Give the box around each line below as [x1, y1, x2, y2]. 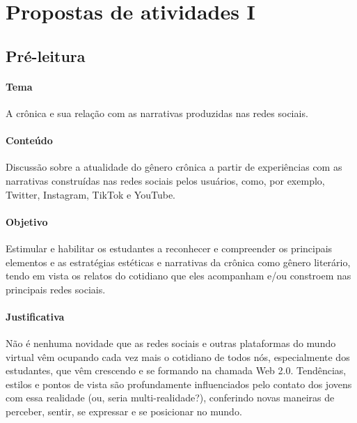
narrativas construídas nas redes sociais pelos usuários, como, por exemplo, [6, 173, 325, 187]
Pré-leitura [6, 45, 86, 66]
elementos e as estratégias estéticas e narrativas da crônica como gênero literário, [6, 254, 351, 269]
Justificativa [6, 309, 65, 323]
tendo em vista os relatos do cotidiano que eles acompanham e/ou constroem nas [6, 268, 351, 283]
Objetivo [6, 214, 48, 229]
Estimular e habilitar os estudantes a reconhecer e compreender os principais [6, 240, 333, 255]
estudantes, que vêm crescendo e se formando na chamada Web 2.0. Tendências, [6, 363, 347, 378]
